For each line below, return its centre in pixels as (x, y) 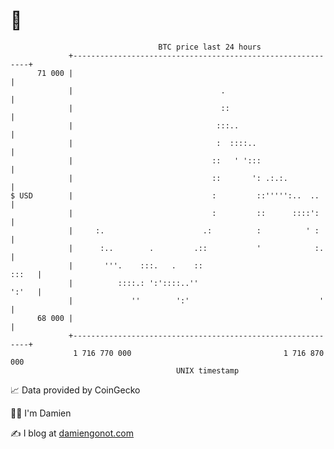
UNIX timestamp (207, 370)
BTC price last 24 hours (210, 47)
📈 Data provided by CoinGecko (75, 390)
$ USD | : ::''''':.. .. (165, 195)
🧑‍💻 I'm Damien (41, 413)
